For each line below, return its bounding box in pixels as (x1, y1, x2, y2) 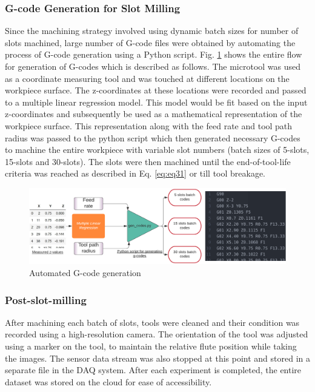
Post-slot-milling (5, 292, 87, 307)
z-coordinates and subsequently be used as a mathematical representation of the (5, 107, 302, 120)
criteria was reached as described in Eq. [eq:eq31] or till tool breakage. (5, 167, 266, 180)
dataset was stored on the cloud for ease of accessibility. (5, 375, 212, 388)
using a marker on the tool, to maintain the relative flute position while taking (5, 339, 297, 352)
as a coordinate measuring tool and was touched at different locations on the (5, 72, 290, 84)
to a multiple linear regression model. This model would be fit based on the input (5, 95, 308, 108)
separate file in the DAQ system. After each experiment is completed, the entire (5, 363, 302, 376)
